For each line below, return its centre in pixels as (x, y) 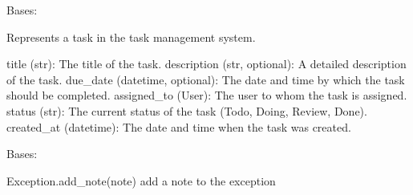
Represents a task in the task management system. (131, 37)
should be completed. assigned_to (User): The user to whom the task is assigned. (207, 95)
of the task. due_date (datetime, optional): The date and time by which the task (206, 79)
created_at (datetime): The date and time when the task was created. (179, 126)
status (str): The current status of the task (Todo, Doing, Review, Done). (187, 110)
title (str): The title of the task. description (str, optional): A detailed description (206, 64)
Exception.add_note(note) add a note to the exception (141, 180)
